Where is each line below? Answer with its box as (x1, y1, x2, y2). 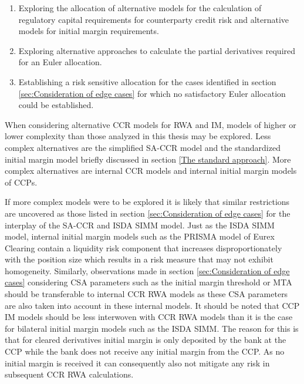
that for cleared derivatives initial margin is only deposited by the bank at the (5, 334, 286, 346)
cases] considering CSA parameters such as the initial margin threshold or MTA (5, 276, 292, 288)
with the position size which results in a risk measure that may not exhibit (5, 253, 273, 265)
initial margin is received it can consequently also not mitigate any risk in (5, 356, 270, 369)
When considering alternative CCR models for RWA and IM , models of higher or (5, 118, 296, 130)
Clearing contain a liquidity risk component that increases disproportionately (5, 241, 282, 254)
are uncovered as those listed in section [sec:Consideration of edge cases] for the (5, 207, 291, 219)
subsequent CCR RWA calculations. (5, 368, 134, 380)
